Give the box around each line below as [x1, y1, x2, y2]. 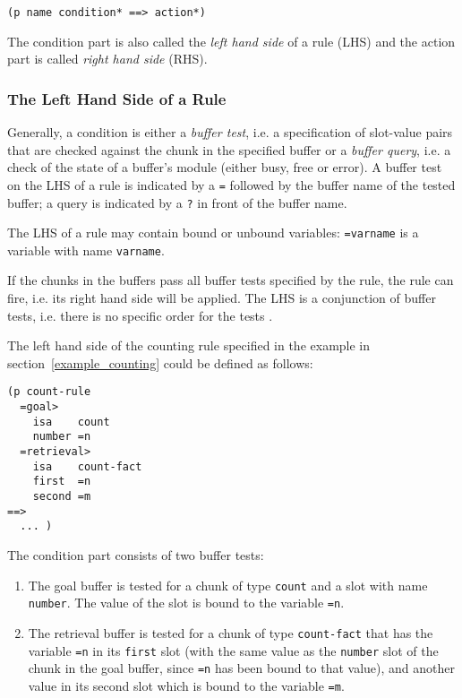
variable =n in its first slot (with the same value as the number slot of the [28, 641, 439, 659]
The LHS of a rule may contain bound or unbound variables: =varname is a [7, 223, 419, 242]
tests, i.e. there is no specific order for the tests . [7, 306, 273, 324]
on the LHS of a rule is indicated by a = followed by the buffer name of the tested [7, 175, 456, 194]
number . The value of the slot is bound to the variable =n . [28, 593, 345, 612]
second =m [32, 490, 91, 504]
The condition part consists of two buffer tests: [7, 546, 264, 564]
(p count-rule [7, 385, 91, 399]
